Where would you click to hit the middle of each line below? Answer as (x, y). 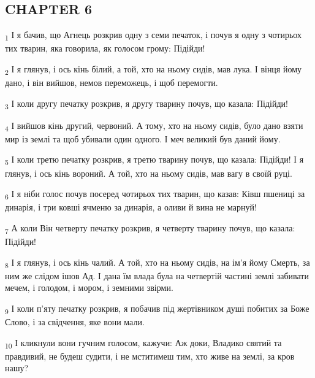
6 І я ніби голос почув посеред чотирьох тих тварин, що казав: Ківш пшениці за (155, 194)
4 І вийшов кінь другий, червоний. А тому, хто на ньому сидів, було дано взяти (154, 126)
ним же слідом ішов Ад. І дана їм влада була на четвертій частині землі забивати (157, 275)
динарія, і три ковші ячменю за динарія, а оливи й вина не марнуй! (131, 207)
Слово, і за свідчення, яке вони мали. (75, 322)
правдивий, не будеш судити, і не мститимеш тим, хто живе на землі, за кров (150, 356)
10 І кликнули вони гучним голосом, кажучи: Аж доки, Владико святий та (143, 343)
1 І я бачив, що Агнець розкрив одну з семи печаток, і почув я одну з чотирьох (153, 35)
